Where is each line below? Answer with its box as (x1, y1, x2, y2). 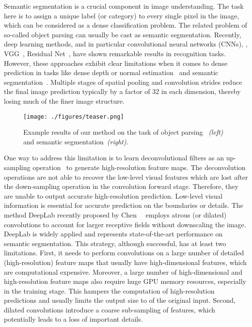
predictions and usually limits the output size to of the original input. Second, (4, 295, 236, 305)
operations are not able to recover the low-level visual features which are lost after (4, 171, 248, 182)
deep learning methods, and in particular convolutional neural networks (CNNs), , (4, 39, 248, 49)
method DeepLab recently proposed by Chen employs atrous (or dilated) (4, 209, 227, 219)
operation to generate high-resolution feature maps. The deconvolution (32, 162, 246, 172)
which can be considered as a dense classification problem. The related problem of (4, 20, 247, 30)
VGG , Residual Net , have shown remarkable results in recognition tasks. (4, 48, 226, 58)
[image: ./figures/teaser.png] (23, 113, 124, 120)
